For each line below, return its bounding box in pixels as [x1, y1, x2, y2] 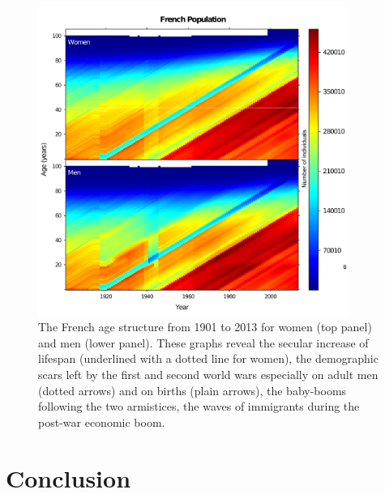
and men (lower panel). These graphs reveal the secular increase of [38, 334, 369, 351]
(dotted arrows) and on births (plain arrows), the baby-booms [38, 381, 347, 398]
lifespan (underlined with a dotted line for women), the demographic [38, 350, 379, 367]
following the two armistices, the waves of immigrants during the [38, 398, 360, 415]
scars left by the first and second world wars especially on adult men [38, 365, 379, 382]
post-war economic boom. [38, 413, 165, 430]
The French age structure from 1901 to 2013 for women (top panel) [38, 318, 372, 335]
